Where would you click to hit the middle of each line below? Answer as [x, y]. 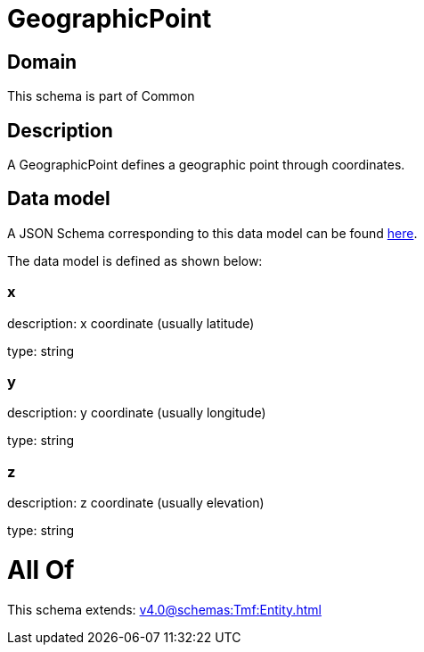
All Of [41, 569]
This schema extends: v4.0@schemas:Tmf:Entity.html [164, 609]
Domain [42, 62]
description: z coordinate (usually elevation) [136, 503]
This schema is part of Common [101, 96]
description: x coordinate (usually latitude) [131, 323]
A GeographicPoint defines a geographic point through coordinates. [206, 165]
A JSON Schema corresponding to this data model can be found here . [212, 233]
